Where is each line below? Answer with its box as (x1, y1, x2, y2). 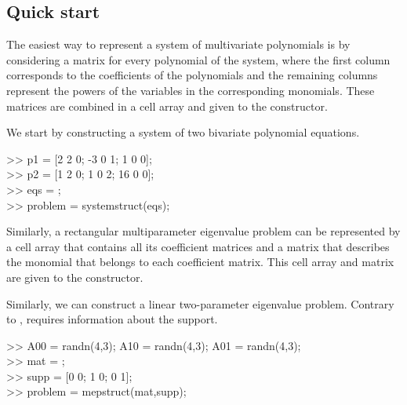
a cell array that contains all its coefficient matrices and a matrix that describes (6, 238, 390, 254)
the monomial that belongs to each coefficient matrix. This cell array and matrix (6, 254, 394, 270)
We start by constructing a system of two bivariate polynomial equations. (6, 124, 360, 140)
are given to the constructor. (6, 268, 144, 285)
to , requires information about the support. (6, 311, 218, 327)
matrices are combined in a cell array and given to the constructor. (6, 97, 328, 114)
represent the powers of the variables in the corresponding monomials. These (6, 82, 375, 98)
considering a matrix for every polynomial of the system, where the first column (6, 51, 391, 67)
